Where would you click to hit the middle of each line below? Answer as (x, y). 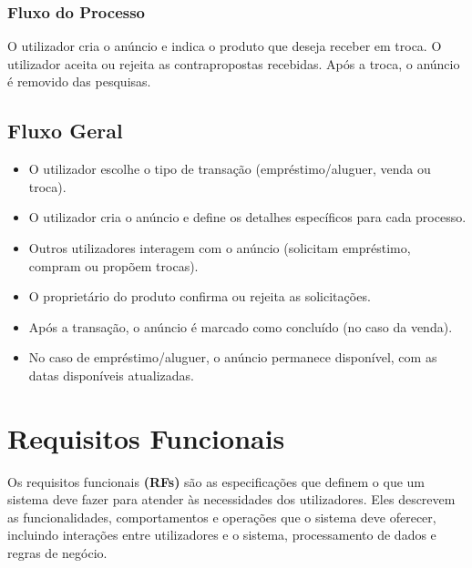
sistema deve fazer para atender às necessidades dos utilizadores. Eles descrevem (231, 499)
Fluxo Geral (65, 131)
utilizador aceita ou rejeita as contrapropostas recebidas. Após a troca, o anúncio (234, 63)
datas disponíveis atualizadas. (111, 375)
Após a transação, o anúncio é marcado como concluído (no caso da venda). (241, 326)
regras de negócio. (57, 553)
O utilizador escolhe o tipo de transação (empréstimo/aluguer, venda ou (230, 169)
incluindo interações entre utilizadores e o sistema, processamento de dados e (222, 535)
